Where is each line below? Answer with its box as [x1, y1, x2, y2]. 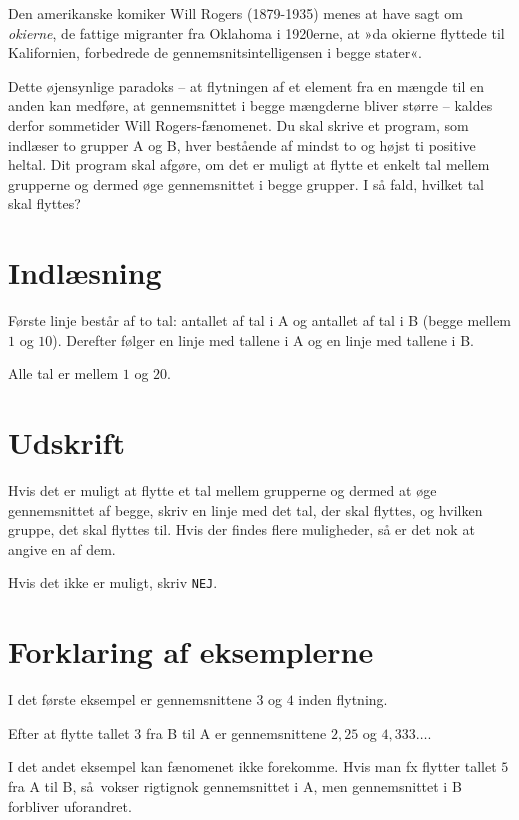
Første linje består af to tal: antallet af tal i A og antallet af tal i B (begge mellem [8, 310, 512, 331]
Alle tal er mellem [8, 363, 119, 384]
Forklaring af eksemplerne [8, 631, 374, 672]
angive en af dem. [8, 538, 116, 559]
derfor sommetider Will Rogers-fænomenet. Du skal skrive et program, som [8, 114, 469, 135]
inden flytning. [298, 689, 388, 710]
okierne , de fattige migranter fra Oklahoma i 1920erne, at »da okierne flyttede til [8, 22, 505, 43]
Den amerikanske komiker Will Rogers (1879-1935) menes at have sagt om [8, 3, 463, 23]
